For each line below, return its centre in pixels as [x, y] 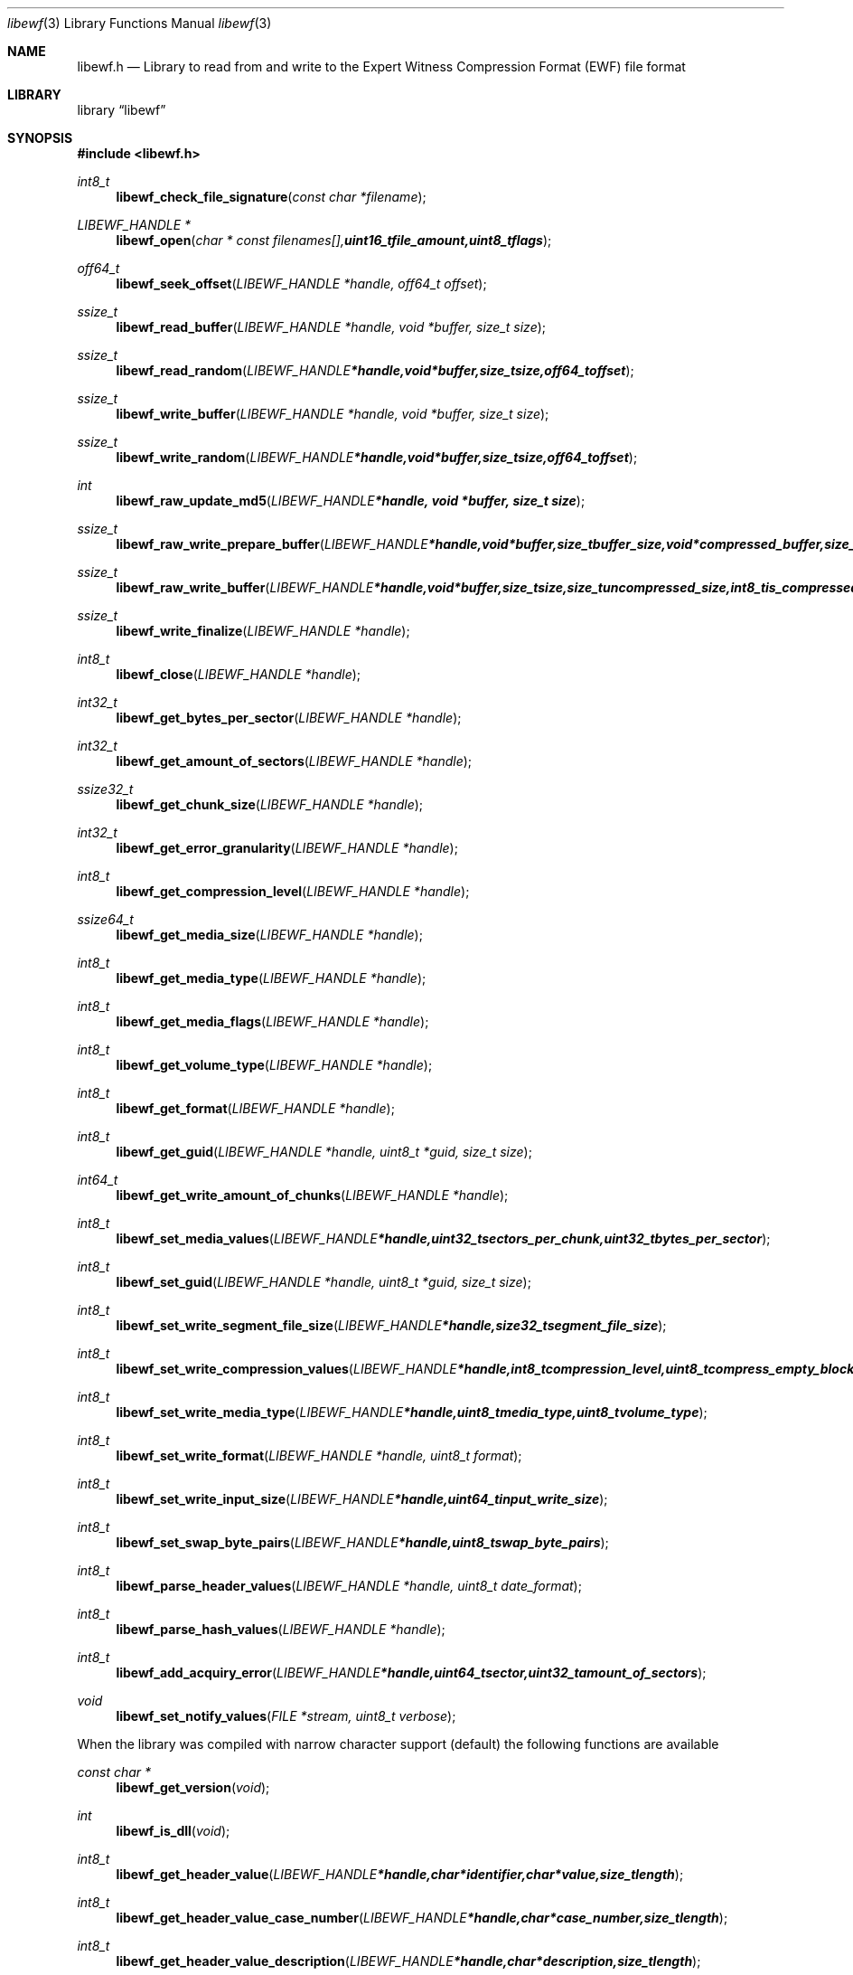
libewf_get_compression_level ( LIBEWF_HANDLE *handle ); [293, 891]
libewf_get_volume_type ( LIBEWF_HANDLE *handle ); [274, 1065]
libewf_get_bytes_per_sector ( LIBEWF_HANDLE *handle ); [289, 718]
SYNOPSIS [40, 138]
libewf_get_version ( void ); [193, 1787]
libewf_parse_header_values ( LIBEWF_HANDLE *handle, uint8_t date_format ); [349, 1586]
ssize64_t [105, 919]
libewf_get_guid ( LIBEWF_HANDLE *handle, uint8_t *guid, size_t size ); [324, 1152]
